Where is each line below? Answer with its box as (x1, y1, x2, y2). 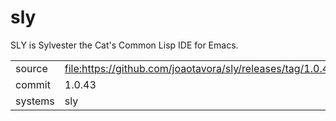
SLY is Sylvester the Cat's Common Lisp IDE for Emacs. (10, 39, 239, 51)
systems (15, 94, 55, 108)
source (15, 61, 48, 75)
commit (15, 77, 51, 91)
